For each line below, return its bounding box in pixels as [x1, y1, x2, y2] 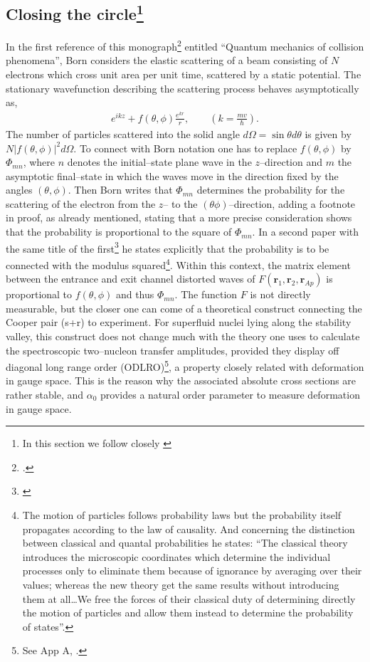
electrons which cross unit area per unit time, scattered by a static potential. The [6, 67, 361, 82]
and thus [115, 287, 154, 302]
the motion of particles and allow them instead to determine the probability [22, 605, 354, 620]
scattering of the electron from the [6, 196, 156, 211]
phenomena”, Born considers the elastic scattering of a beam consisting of [6, 53, 328, 68]
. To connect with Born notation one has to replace [73, 140, 297, 155]
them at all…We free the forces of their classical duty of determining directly [22, 591, 356, 606]
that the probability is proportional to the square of [6, 224, 232, 239]
